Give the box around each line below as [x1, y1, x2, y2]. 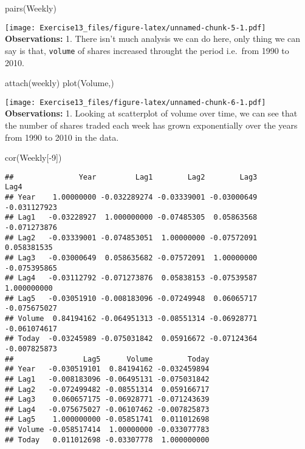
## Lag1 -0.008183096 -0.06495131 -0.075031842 [5, 374, 210, 383]
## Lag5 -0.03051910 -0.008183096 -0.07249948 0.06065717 [5, 294, 258, 303]
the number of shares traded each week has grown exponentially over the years [5, 118, 298, 131]
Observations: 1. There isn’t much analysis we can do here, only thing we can [5, 32, 301, 45]
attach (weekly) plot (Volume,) [5, 76, 114, 89]
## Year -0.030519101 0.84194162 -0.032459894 [5, 365, 210, 374]
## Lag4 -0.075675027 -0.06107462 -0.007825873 [5, 405, 210, 414]
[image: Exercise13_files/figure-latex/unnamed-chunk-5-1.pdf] [5, 23, 266, 32]
